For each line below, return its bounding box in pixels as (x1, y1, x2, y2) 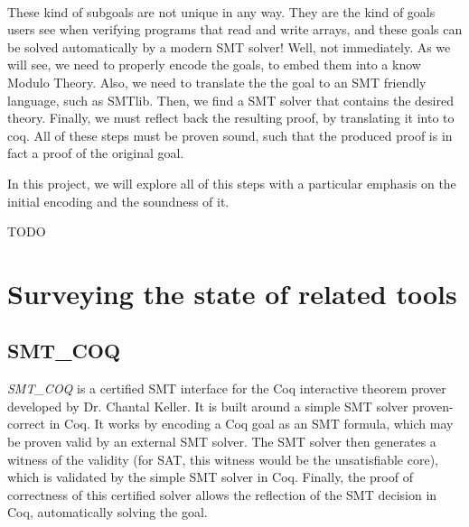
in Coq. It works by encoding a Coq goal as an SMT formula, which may (49, 414, 454, 433)
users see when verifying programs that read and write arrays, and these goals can (7, 20, 463, 39)
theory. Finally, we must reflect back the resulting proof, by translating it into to (7, 108, 455, 127)
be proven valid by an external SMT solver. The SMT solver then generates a (7, 432, 436, 451)
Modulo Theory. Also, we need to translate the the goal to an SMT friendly (7, 72, 427, 91)
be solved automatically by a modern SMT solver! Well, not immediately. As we (7, 37, 451, 56)
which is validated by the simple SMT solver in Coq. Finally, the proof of (7, 467, 413, 486)
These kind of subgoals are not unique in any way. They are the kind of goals (7, 2, 436, 21)
